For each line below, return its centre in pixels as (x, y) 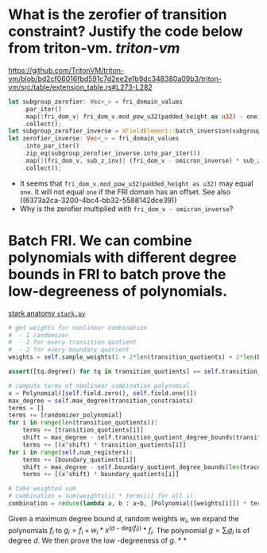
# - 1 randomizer (39, 335)
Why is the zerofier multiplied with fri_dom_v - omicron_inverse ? (126, 209)
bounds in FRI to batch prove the (117, 274)
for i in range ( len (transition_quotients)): (83, 423)
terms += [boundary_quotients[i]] (79, 459)
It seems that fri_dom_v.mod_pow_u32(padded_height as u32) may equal (136, 183)
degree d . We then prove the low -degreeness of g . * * (98, 540)
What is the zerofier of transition (118, 15)
